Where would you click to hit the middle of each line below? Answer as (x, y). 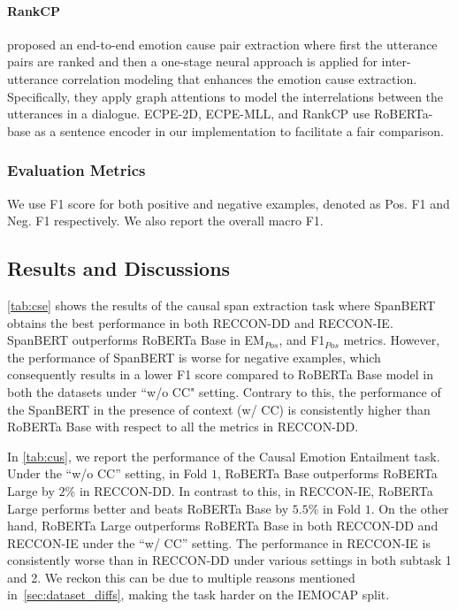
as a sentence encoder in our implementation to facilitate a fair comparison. (239, 130)
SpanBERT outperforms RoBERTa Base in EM (136, 340)
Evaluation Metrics (76, 170)
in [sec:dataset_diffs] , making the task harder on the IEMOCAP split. (198, 595)
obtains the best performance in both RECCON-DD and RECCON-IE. (200, 322)
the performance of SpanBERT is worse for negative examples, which (194, 357)
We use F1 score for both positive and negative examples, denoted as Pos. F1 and (229, 203)
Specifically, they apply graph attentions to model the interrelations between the (225, 96)
